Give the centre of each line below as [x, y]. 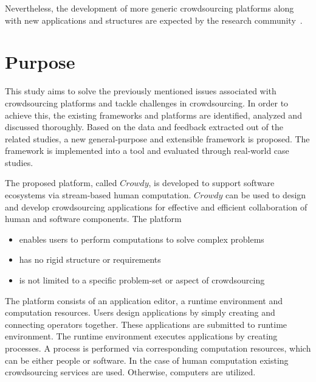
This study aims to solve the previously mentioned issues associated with [141, 91]
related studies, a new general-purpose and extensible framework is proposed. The [157, 138]
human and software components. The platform [93, 219]
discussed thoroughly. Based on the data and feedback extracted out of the [144, 127]
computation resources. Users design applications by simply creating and [140, 312]
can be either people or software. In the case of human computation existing [147, 360]
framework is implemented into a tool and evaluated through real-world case [147, 151]
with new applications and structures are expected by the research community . [154, 20]
